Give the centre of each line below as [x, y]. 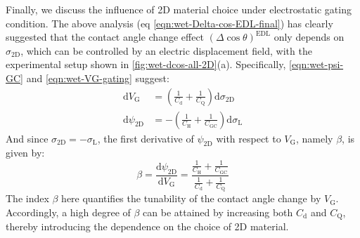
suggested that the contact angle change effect [105, 37]
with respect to [249, 138]
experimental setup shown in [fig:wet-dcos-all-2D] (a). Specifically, [146, 64]
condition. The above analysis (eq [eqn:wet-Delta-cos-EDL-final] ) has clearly [169, 23]
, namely [314, 138]
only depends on [309, 37]
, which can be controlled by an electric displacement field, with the [166, 50]
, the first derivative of [146, 138]
